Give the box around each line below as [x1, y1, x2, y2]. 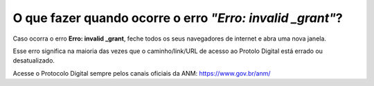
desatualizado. [12, 56, 55, 65]
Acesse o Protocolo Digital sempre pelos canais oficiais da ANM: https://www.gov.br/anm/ [12, 69, 271, 77]
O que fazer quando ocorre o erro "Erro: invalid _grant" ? [12, 10, 343, 25]
